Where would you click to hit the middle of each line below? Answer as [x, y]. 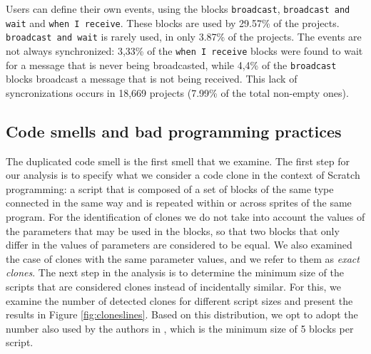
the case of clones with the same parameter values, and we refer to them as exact [183, 258]
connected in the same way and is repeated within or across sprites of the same [179, 203]
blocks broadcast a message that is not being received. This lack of [152, 79]
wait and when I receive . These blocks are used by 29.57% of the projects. [173, 22]
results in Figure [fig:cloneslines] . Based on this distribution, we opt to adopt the [182, 314]
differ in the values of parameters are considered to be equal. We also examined [179, 245]
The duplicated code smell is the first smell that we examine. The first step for [178, 161]
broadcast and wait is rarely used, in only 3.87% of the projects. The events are [184, 37]
